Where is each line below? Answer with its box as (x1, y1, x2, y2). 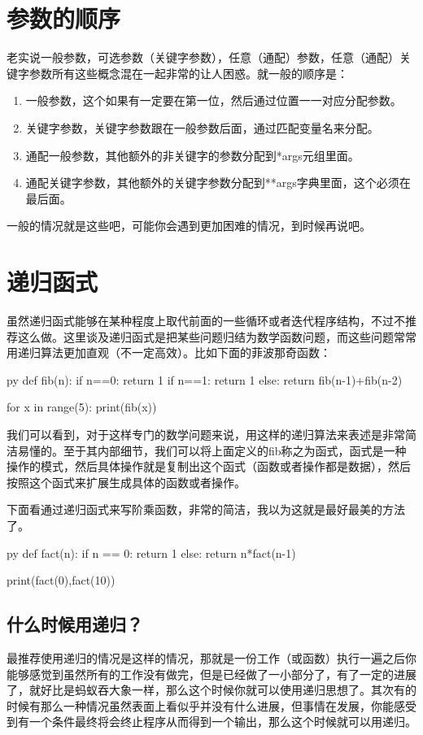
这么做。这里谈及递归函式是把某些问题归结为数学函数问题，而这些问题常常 (17, 328, 416, 345)
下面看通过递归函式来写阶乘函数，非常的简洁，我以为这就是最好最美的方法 (7, 501, 405, 518)
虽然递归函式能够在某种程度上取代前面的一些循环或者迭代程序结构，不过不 (7, 312, 405, 328)
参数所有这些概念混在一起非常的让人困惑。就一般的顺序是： (28, 64, 348, 81)
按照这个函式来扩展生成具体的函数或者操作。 (7, 473, 246, 490)
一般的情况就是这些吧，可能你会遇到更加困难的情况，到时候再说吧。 (7, 217, 371, 234)
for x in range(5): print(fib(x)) (7, 398, 157, 415)
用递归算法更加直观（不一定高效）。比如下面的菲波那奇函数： (7, 344, 331, 361)
